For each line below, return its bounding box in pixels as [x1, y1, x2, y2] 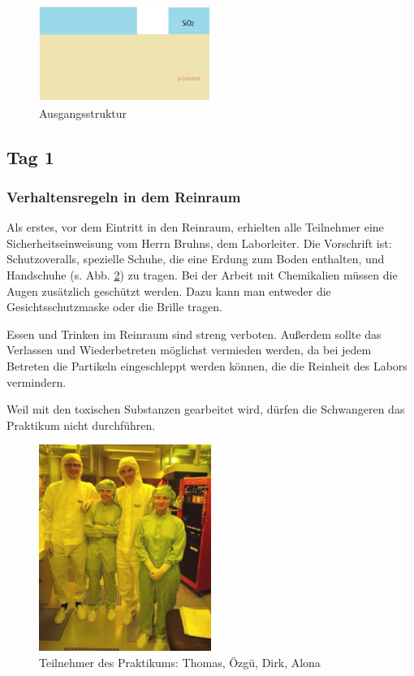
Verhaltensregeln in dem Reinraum [6, 186, 241, 206]
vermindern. [6, 373, 67, 390]
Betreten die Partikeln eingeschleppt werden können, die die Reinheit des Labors [6, 357, 408, 374]
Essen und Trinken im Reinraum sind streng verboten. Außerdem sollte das [6, 325, 382, 342]
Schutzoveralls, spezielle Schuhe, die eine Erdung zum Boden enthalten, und [6, 250, 385, 267]
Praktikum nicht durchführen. [6, 416, 156, 433]
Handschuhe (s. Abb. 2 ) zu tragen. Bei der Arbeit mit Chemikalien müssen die [6, 266, 398, 283]
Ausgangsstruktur [39, 104, 127, 121]
